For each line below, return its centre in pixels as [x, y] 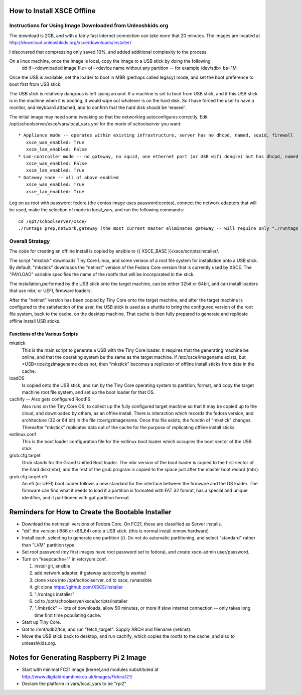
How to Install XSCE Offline [52, 11]
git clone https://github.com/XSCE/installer [79, 587]
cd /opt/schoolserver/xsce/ [53, 221]
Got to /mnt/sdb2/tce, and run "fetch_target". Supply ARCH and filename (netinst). [107, 629]
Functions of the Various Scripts [44, 334]
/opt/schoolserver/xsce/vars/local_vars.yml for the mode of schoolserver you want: [95, 124]
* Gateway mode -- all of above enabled [68, 177]
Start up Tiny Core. [41, 622]
